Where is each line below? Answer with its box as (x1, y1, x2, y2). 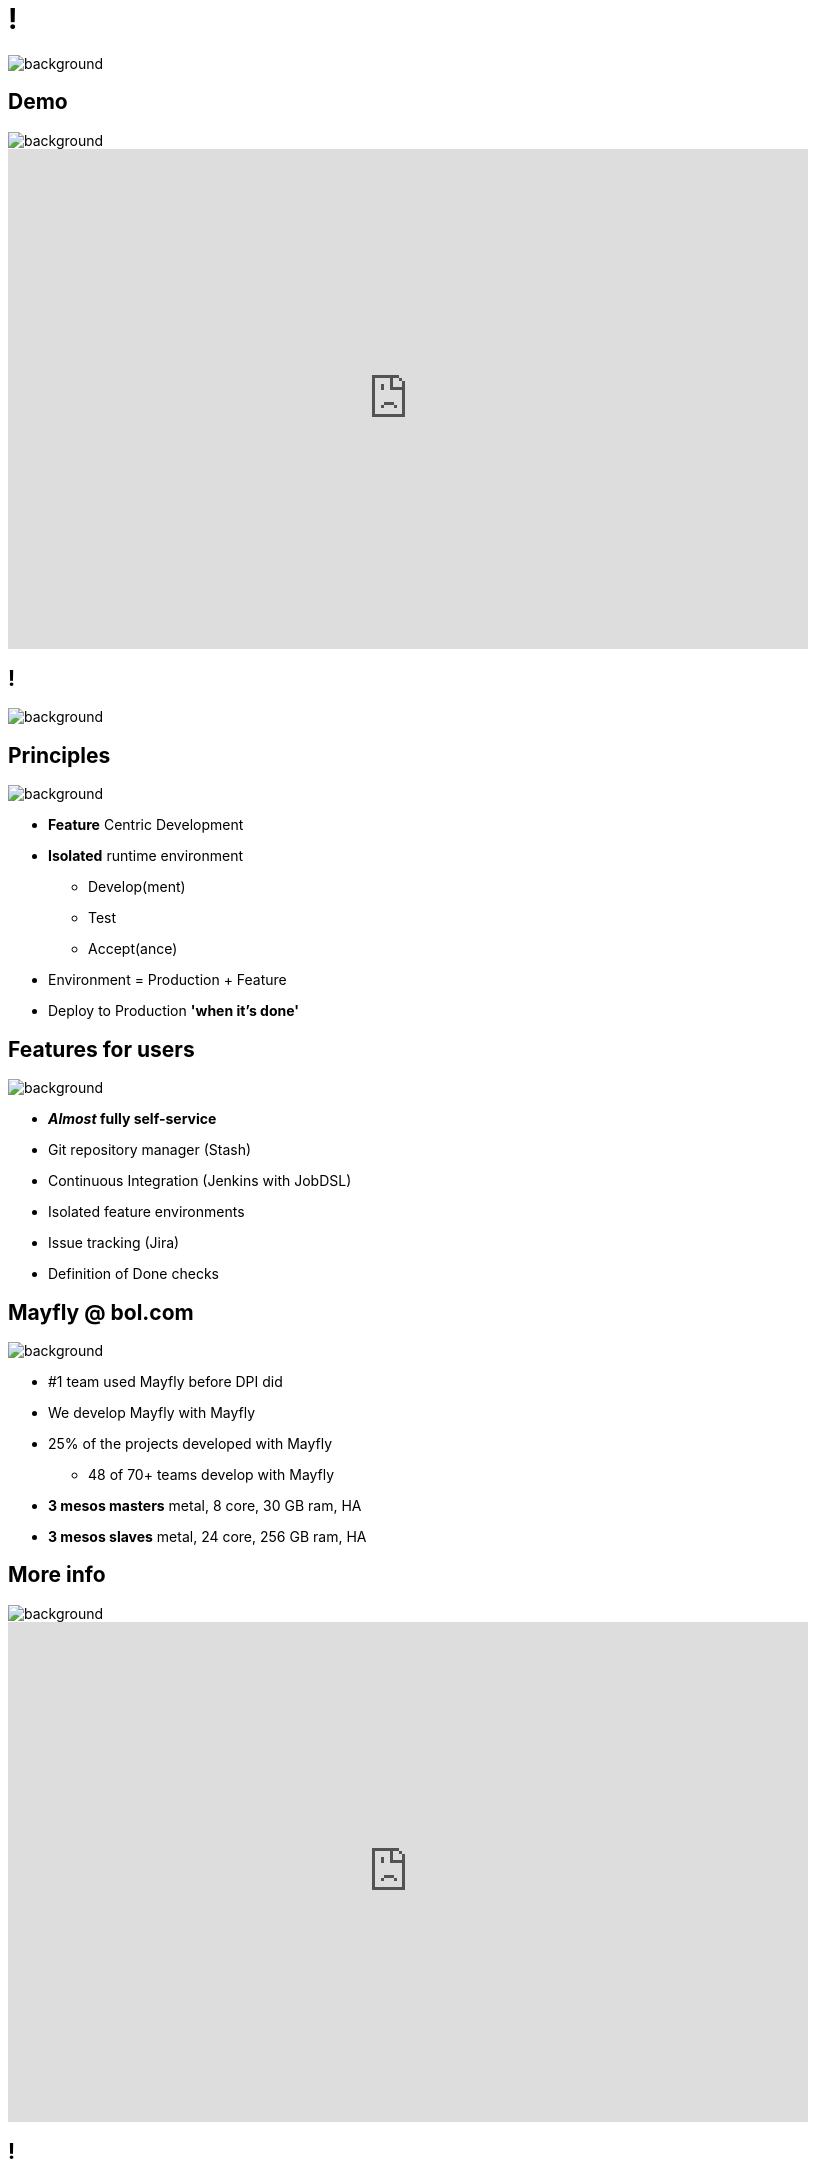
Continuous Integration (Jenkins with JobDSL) (48, 1172, 352, 1190)
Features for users (8, 1036, 195, 1062)
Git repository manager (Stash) (48, 1141, 252, 1159)
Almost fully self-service (48, 1110, 217, 1128)
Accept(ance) (88, 940, 178, 958)
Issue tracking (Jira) (48, 1234, 180, 1252)
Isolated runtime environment (48, 847, 243, 865)
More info (8, 1562, 106, 1588)
